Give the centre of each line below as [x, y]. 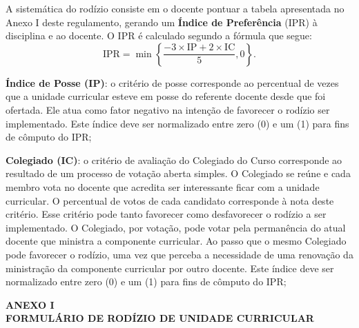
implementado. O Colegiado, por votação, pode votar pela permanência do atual [176, 227]
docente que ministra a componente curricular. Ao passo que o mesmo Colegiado [176, 241]
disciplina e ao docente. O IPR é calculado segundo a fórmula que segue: [159, 35]
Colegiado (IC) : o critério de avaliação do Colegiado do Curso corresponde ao [174, 160]
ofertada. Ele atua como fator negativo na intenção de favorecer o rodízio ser [168, 109]
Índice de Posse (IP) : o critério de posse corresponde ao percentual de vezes [172, 82]
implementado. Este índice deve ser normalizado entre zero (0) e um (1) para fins [177, 123]
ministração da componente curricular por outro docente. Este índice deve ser [170, 268]
